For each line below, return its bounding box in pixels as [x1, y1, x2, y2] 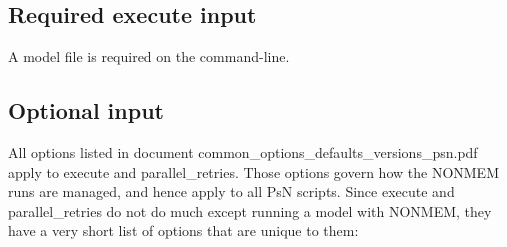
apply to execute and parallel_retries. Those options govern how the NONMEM [8, 161, 499, 182]
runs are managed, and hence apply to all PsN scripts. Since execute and [8, 181, 455, 202]
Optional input [8, 95, 164, 126]
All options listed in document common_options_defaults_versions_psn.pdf [8, 142, 478, 162]
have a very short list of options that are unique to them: [8, 220, 359, 241]
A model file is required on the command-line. [8, 46, 290, 67]
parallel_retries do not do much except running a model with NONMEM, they [8, 200, 492, 221]
